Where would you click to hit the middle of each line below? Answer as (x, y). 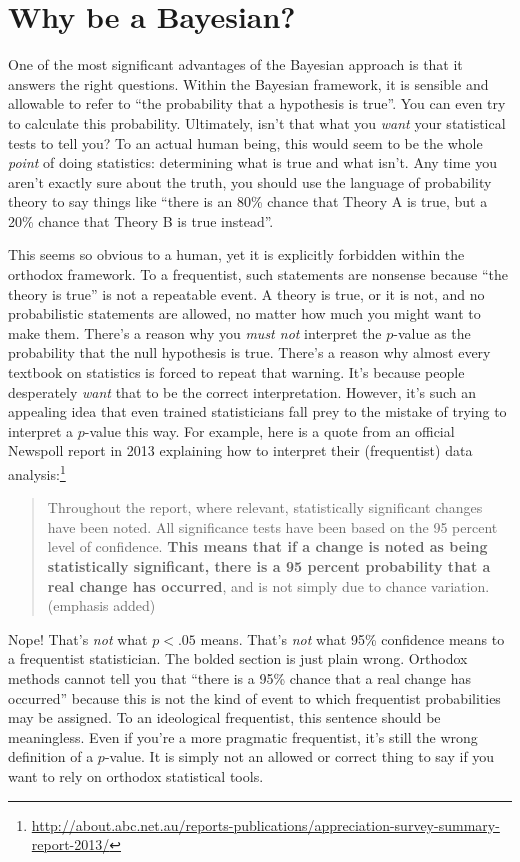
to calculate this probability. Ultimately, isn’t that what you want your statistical (257, 122)
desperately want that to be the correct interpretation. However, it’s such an (242, 391)
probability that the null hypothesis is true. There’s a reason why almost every (249, 352)
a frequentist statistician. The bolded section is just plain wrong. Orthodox (238, 658)
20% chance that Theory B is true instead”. (141, 220)
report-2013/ (70, 844)
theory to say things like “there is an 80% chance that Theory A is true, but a (248, 201)
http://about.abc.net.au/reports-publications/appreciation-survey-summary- (265, 824)
